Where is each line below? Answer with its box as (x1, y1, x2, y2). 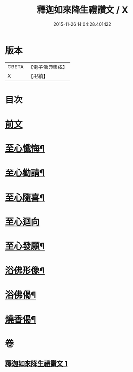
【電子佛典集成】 (28, 64, 68, 70)
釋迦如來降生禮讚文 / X (36, 4, 129, 16)
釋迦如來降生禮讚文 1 (5, 359, 68, 368)
